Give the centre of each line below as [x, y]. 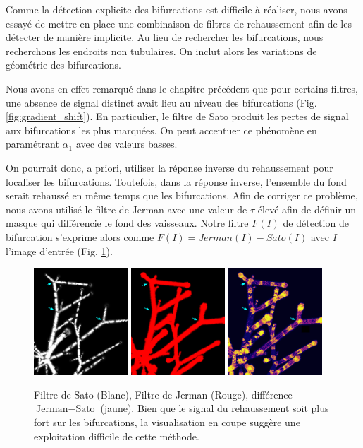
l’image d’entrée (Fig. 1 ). [59, 250]
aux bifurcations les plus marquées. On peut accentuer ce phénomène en [161, 130]
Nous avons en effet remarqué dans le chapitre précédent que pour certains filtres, [182, 88]
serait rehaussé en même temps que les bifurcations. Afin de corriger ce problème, [182, 195]
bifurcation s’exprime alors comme [80, 236]
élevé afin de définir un [307, 209]
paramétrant [32, 144]
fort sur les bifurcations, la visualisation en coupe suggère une [167, 422]
